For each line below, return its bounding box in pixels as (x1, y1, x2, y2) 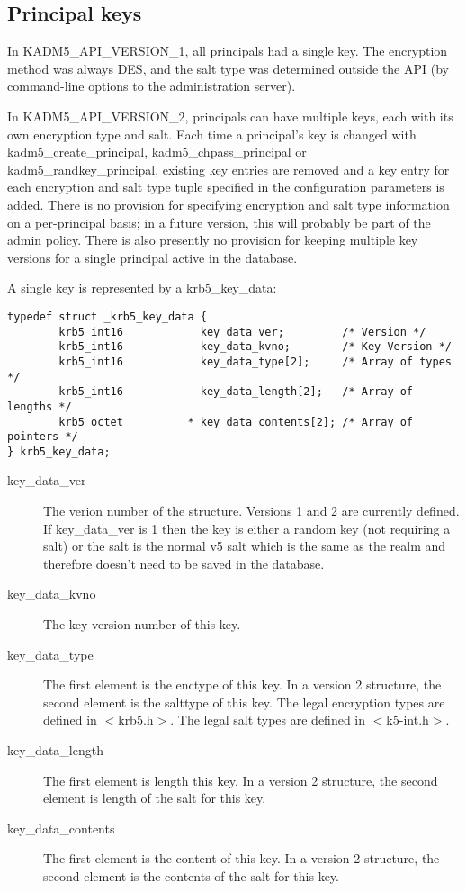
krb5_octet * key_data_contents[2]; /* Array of (58, 415, 414, 428)
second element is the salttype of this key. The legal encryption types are (43, 692, 445, 711)
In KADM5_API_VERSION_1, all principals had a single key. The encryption (7, 41, 448, 60)
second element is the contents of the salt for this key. (43, 866, 339, 885)
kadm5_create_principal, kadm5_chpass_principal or (7, 142, 307, 161)
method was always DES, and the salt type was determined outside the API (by (7, 58, 449, 77)
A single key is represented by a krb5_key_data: (7, 278, 277, 297)
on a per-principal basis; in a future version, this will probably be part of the (7, 212, 431, 231)
